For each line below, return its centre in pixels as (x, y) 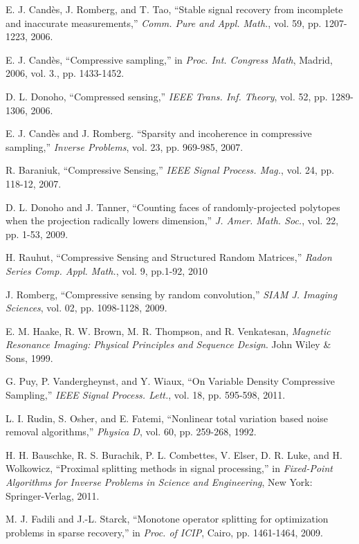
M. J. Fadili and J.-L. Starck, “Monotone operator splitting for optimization (167, 519)
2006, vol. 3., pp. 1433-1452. (65, 73)
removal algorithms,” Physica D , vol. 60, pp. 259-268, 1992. (131, 432)
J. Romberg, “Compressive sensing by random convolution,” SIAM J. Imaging (172, 294)
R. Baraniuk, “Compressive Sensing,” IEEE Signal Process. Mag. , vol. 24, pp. (170, 170)
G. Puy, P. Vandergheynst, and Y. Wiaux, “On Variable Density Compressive (170, 381)
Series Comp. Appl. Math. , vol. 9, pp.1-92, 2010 (107, 270)
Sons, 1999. (29, 357)
